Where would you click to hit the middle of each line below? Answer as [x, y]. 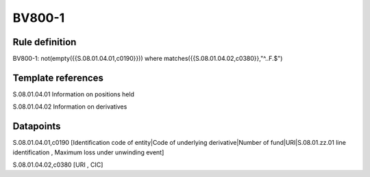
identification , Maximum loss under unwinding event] [88, 152]
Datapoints [37, 126]
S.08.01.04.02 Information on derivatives [70, 107]
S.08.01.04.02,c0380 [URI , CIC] [58, 165]
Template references [58, 78]
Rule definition [45, 42]
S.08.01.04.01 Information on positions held [74, 94]
